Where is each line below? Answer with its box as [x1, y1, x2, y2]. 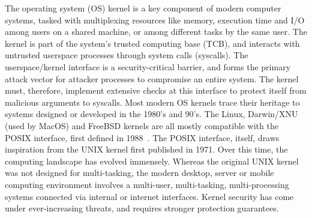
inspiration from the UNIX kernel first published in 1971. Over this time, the [5, 143, 288, 156]
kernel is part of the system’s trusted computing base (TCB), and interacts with [5, 37, 300, 49]
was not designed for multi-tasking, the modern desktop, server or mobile [5, 166, 274, 179]
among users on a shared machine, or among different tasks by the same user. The [5, 25, 307, 38]
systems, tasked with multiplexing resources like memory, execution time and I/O [5, 13, 305, 26]
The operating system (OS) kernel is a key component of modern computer [5, 2, 281, 14]
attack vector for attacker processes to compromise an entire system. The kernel [5, 72, 299, 85]
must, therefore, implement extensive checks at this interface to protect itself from [5, 84, 307, 97]
